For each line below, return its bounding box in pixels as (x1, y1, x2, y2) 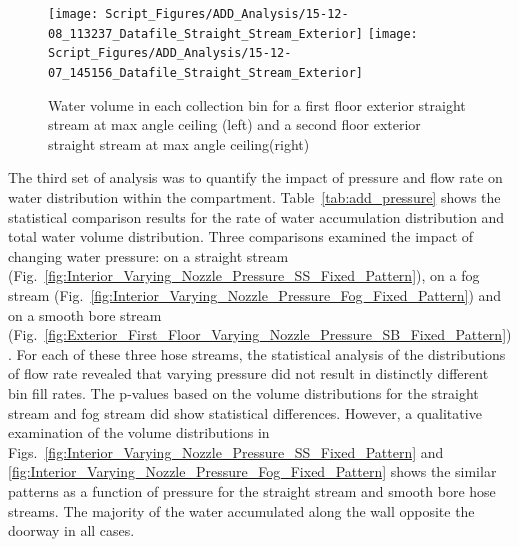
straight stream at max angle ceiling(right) (48, 133, 310, 154)
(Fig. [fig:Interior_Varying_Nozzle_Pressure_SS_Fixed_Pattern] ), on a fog (8, 265, 480, 286)
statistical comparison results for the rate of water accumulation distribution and (8, 206, 505, 227)
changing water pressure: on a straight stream (8, 245, 289, 266)
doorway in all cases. (8, 520, 135, 541)
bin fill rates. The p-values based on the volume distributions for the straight (8, 382, 479, 403)
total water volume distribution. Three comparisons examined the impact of (8, 226, 474, 247)
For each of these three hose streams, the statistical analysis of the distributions (16, 343, 506, 364)
